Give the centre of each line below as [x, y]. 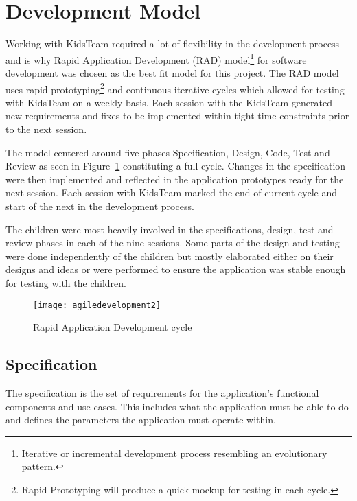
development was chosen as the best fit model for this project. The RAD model [172, 72]
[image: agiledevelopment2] [97, 305]
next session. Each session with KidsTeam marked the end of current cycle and [172, 193]
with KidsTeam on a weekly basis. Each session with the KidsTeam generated [169, 102]
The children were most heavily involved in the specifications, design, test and [170, 229]
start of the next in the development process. [100, 206]
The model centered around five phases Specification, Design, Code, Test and [168, 152]
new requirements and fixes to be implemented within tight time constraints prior [177, 116]
